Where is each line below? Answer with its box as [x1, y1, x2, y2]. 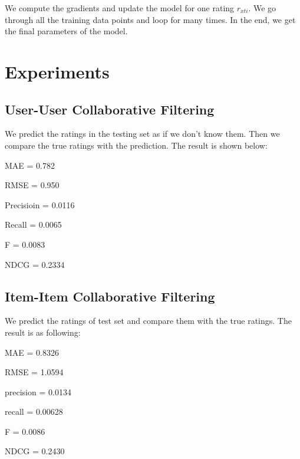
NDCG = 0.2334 [5, 258, 65, 270]
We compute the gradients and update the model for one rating [5, 2, 235, 14]
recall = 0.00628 [5, 405, 63, 418]
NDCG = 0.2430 [5, 445, 65, 457]
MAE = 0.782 [5, 159, 55, 171]
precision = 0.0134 [5, 385, 71, 398]
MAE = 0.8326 [5, 346, 59, 358]
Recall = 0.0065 [5, 218, 62, 231]
